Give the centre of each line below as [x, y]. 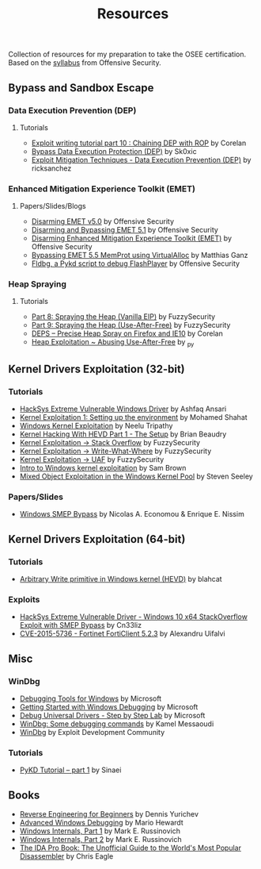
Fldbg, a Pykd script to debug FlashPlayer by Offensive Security [135, 263]
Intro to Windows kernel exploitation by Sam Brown [103, 467]
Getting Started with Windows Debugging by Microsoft [109, 706]
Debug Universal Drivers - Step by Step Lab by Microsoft [112, 715]
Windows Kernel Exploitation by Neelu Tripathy [96, 425]
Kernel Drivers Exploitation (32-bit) [97, 369]
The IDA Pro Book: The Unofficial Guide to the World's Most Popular [130, 848]
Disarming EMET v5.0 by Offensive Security [103, 221]
